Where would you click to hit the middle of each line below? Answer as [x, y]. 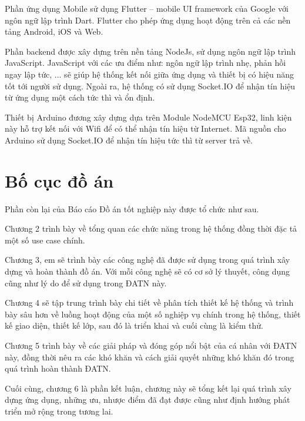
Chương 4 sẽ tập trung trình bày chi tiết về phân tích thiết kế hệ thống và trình [149, 303]
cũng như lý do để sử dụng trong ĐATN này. [86, 283]
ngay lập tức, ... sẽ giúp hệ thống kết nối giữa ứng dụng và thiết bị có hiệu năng [150, 74]
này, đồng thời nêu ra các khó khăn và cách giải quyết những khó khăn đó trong [150, 357]
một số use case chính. [45, 240]
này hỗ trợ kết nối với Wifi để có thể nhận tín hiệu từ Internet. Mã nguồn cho [145, 128]
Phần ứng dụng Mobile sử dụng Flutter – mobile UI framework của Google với [147, 8]
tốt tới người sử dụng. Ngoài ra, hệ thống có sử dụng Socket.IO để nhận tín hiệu [150, 86]
